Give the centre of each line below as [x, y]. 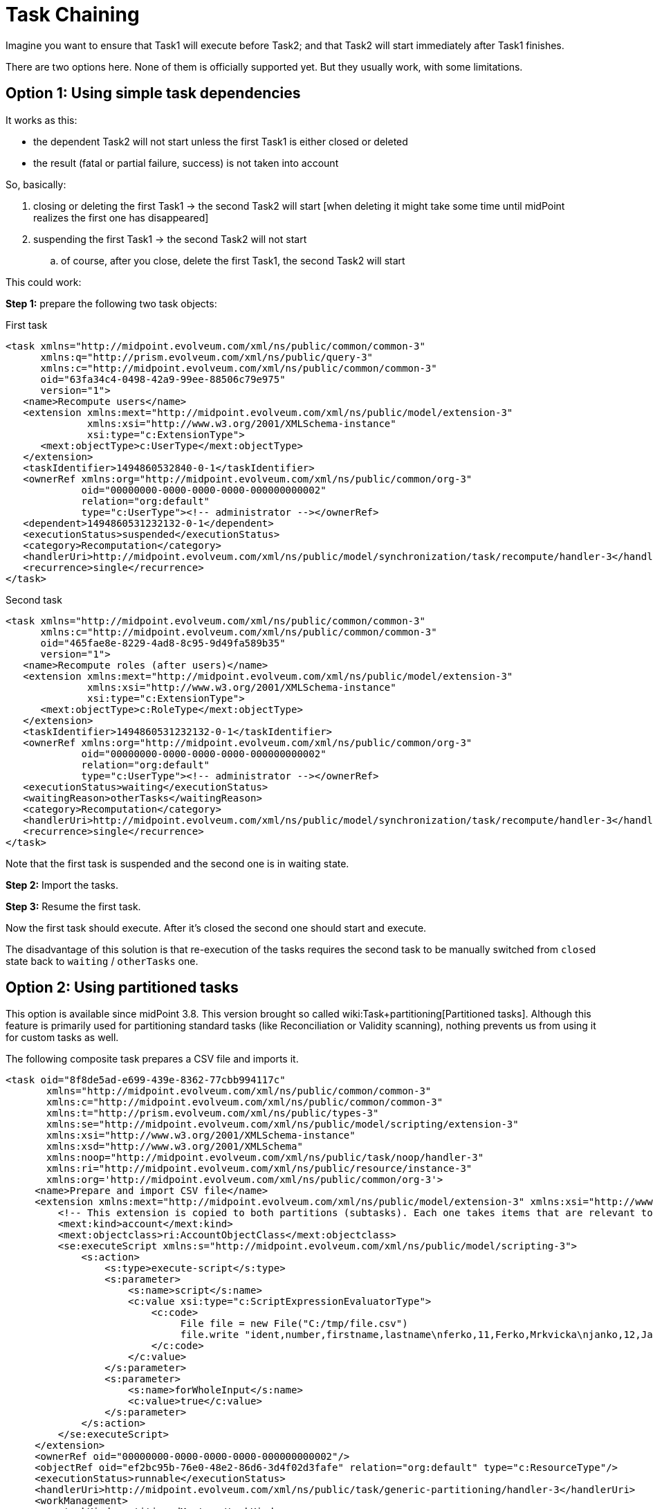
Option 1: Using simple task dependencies [153, 93]
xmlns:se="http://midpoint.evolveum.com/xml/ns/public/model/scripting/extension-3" [283, 1124]
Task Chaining [73, 15]
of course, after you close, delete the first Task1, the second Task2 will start [233, 260]
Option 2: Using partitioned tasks [122, 988]
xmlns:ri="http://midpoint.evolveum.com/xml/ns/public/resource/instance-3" [259, 1169]
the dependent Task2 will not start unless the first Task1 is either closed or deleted [221, 141]
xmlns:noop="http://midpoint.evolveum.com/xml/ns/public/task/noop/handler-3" [265, 1158]
